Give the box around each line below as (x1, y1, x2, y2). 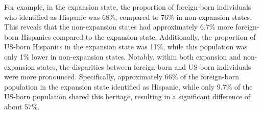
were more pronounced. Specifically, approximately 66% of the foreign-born (4, 71, 239, 82)
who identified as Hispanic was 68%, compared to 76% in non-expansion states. (4, 11, 252, 22)
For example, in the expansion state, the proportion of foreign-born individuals (4, 2, 251, 12)
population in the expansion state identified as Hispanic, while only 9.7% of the (4, 81, 253, 92)
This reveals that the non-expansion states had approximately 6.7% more (4, 21, 233, 32)
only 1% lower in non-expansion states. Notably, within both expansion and (4, 51, 241, 62)
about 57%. (4, 101, 40, 111)
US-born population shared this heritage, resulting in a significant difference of (4, 91, 251, 102)
